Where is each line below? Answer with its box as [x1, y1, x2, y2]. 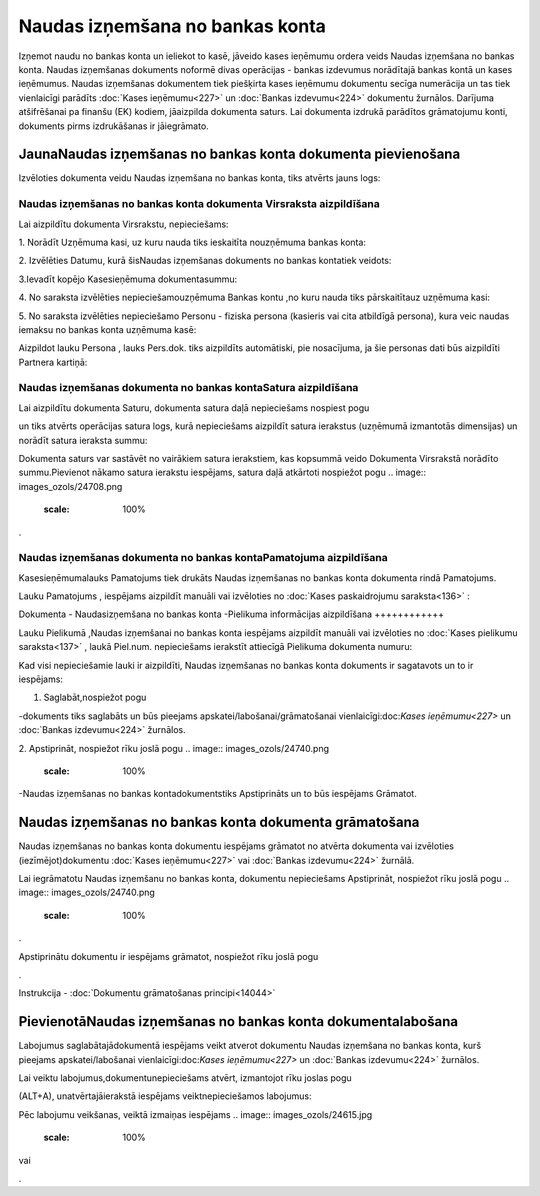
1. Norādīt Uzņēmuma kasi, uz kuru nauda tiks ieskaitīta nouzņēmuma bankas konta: [18, 236, 367, 248]
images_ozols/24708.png [18, 480, 123, 492]
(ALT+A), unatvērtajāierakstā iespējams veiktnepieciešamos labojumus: [18, 1090, 312, 1102]
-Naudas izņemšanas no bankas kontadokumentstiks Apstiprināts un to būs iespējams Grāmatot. [18, 788, 417, 800]
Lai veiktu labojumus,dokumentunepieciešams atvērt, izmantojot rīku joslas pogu [18, 1072, 352, 1084]
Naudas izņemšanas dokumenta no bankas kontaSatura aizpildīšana [18, 381, 359, 395]
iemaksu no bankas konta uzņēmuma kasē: [18, 323, 197, 335]
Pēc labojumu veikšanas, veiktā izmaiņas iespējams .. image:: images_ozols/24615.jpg [18, 1108, 373, 1120]
